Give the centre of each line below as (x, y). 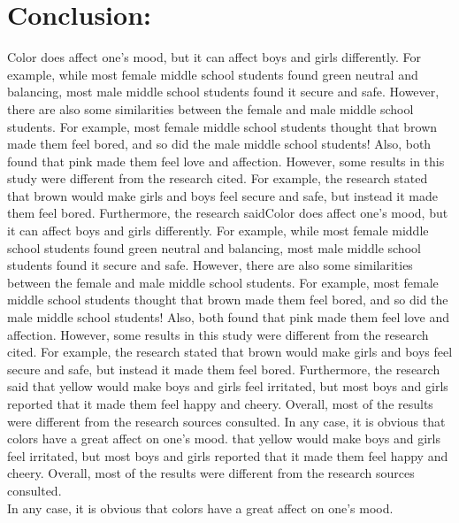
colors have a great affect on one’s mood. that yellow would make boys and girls (224, 438)
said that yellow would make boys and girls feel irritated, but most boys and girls (228, 386)
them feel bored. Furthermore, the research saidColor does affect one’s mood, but (228, 213)
